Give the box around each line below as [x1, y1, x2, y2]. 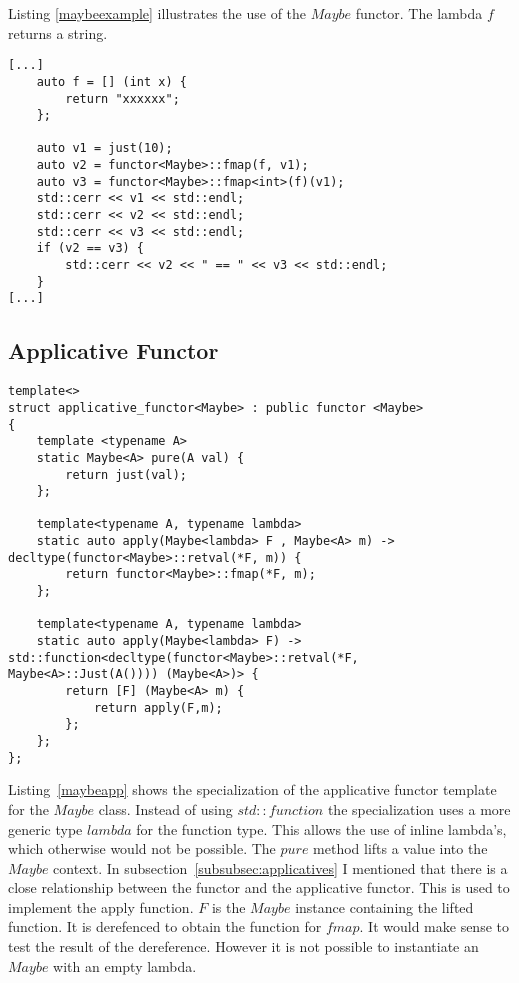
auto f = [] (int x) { [36, 74, 187, 89]
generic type [8, 818, 83, 839]
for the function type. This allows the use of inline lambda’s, [136, 818, 507, 839]
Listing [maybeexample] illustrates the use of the [8, 3, 307, 23]
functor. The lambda [355, 3, 483, 23]
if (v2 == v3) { [36, 241, 145, 256]
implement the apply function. [8, 896, 194, 917]
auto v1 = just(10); [36, 141, 173, 156]
